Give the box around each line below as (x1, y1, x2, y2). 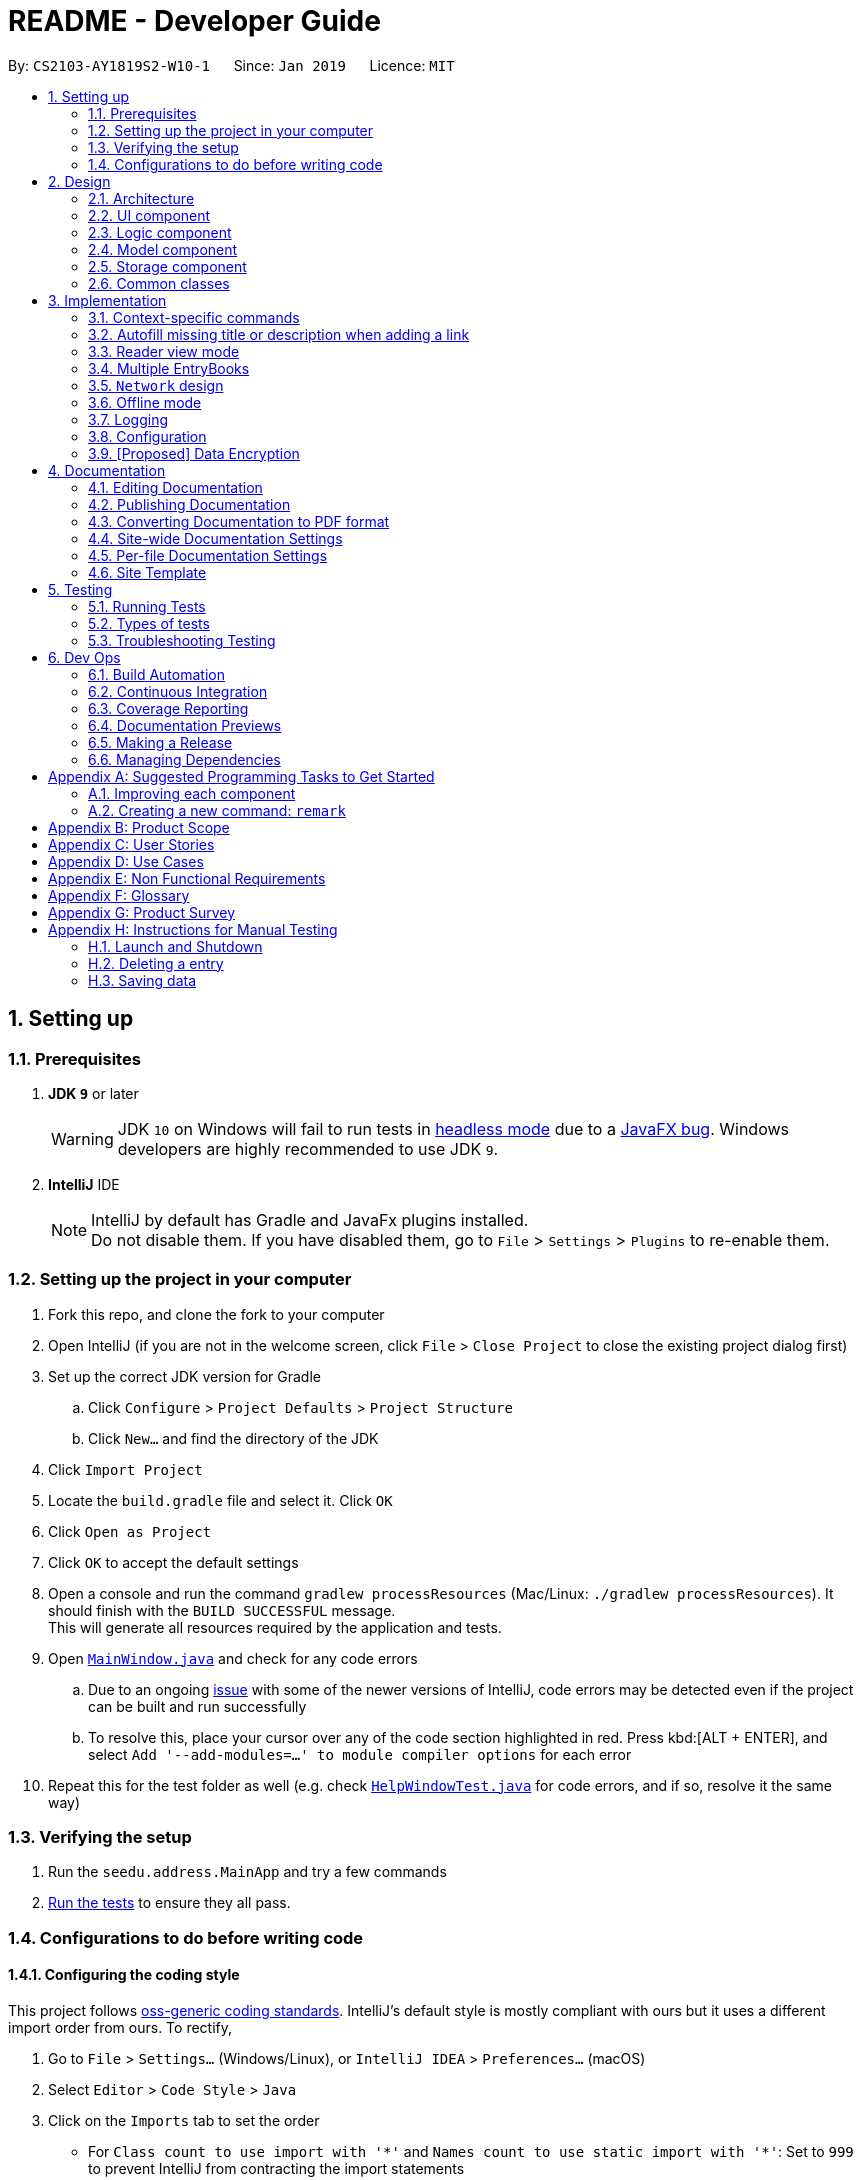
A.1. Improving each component (88, 784, 296, 802)
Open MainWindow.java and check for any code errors (48, 1649, 418, 1667)
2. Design (48, 172, 111, 190)
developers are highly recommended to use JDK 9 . (117, 1138, 499, 1159)
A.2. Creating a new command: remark (88, 801, 346, 819)
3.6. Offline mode (88, 393, 202, 411)
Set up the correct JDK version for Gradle (48, 1367, 321, 1385)
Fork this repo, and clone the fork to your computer (48, 1305, 385, 1323)
